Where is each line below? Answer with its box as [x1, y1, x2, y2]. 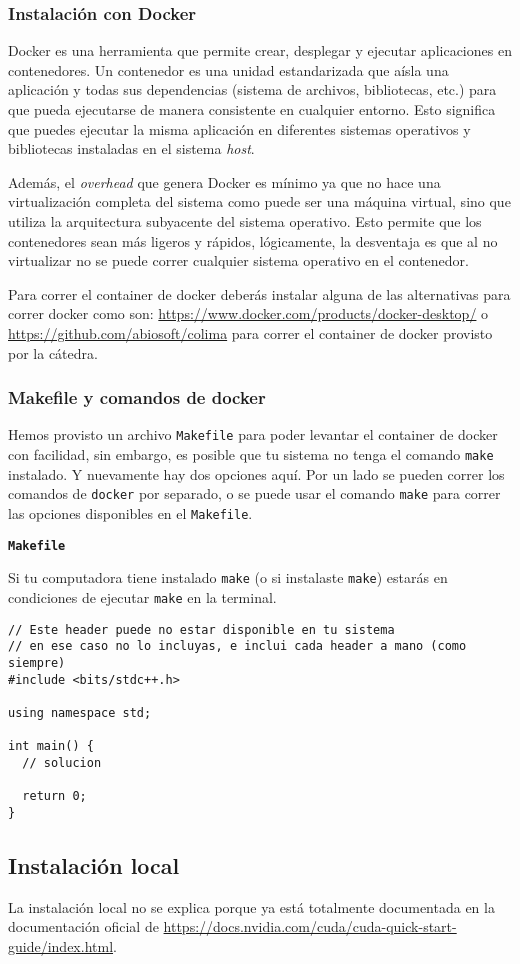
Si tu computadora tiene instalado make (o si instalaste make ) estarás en [8, 567, 448, 588]
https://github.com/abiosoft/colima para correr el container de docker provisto [8, 322, 493, 343]
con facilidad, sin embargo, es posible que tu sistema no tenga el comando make [8, 444, 494, 464]
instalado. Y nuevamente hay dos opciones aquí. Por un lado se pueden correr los [8, 463, 505, 484]
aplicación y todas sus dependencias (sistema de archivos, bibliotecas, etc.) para [8, 79, 497, 100]
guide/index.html [8, 935, 114, 956]
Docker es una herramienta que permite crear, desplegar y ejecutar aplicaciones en [8, 40, 512, 61]
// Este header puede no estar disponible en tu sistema [8, 622, 395, 637]
